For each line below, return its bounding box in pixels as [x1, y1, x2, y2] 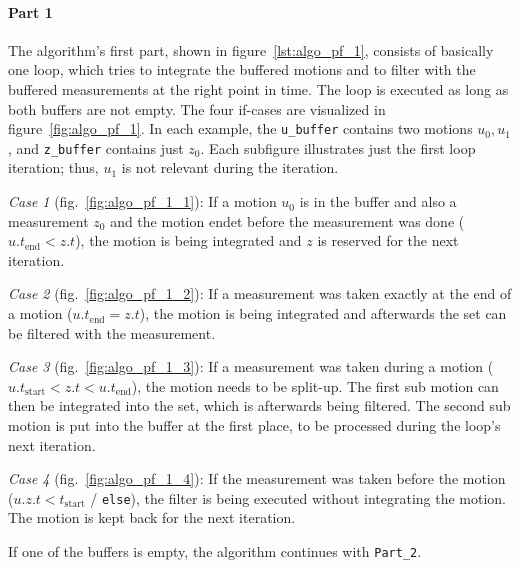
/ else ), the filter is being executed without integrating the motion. [90, 487, 507, 508]
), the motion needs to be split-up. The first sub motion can [131, 375, 499, 396]
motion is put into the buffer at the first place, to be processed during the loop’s [8, 415, 501, 436]
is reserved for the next [317, 230, 459, 251]
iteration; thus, [8, 157, 99, 178]
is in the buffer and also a [299, 191, 457, 212]
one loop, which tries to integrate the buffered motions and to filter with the [8, 59, 476, 80]
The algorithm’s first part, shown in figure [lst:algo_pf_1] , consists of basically [8, 39, 494, 60]
